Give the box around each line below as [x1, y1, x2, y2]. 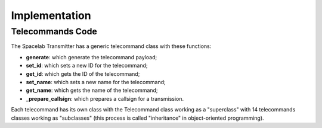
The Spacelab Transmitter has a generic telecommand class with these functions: [11, 43, 212, 50]
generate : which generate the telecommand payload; [26, 53, 157, 60]
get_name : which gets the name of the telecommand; [26, 87, 158, 94]
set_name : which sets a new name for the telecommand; [26, 78, 166, 85]
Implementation [11, 9, 92, 22]
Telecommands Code [11, 26, 98, 37]
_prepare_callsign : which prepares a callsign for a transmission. [26, 95, 184, 102]
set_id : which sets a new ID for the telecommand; [26, 62, 148, 69]
